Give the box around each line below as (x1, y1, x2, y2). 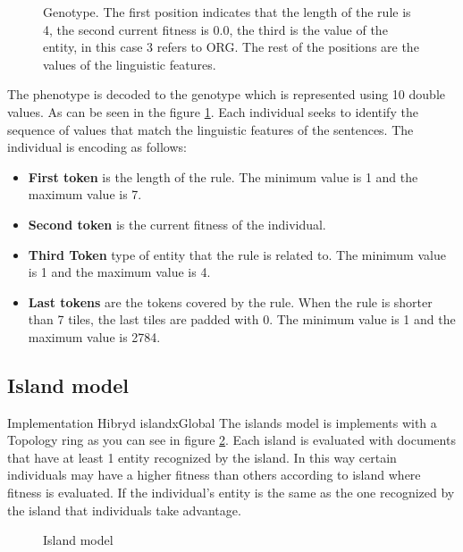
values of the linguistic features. (43, 54, 216, 73)
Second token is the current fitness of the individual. (28, 214, 326, 233)
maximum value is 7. (28, 185, 142, 204)
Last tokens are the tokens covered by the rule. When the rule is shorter (28, 292, 433, 311)
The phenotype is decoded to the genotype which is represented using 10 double (7, 85, 445, 104)
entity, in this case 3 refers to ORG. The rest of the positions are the (43, 38, 419, 56)
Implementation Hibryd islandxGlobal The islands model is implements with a (7, 413, 437, 431)
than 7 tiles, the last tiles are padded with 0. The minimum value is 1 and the (28, 310, 456, 329)
